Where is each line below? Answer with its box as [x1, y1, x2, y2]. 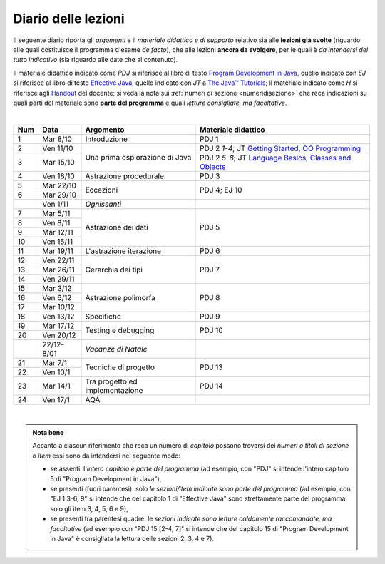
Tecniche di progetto [85, 362, 155, 372]
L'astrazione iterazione [85, 246, 162, 256]
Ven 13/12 [41, 311, 75, 321]
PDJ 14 [200, 381, 224, 391]
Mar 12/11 [41, 227, 73, 237]
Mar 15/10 [41, 157, 75, 167]
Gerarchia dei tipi [85, 265, 143, 275]
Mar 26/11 [41, 265, 75, 275]
